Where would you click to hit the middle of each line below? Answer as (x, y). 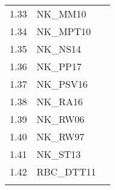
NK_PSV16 (62, 84)
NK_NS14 (59, 49)
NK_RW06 (61, 119)
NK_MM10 (61, 14)
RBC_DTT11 (66, 172)
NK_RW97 (61, 136)
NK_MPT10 (64, 31)
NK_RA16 (60, 101)
